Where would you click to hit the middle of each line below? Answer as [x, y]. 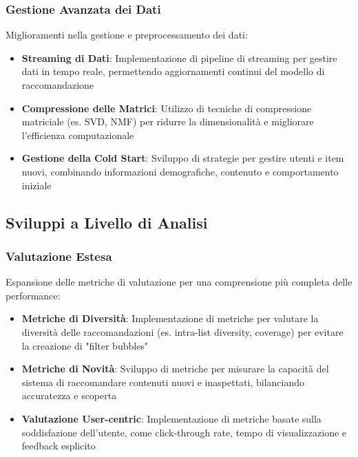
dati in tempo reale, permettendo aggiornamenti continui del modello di [173, 71]
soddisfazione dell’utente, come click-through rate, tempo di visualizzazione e [184, 432]
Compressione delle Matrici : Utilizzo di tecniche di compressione [167, 108]
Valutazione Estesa [59, 256]
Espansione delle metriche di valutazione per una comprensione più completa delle [179, 282]
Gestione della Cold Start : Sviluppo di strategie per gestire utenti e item [183, 158]
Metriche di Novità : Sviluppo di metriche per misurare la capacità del [175, 369]
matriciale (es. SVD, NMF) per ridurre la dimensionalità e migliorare [168, 121]
